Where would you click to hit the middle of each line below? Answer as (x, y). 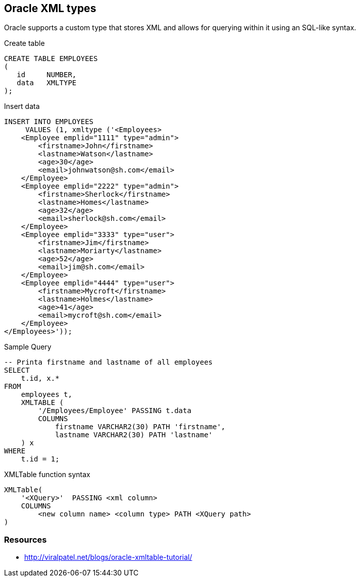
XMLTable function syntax (47, 475)
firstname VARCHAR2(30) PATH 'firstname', (140, 427)
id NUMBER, (47, 75)
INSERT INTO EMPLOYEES (49, 122)
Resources (25, 539)
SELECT (17, 370)
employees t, (46, 395)
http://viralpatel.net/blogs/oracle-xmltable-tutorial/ (108, 557)
